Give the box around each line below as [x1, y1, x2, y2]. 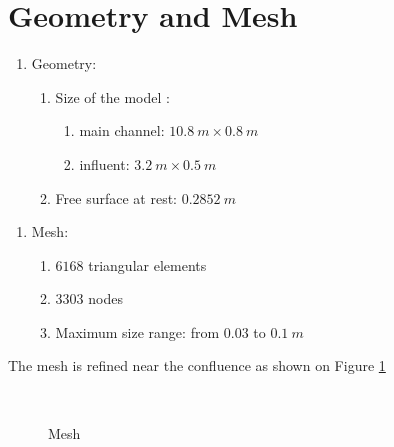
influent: [79, 153, 130, 174]
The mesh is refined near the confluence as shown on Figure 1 [8, 355, 386, 376]
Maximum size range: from [55, 321, 220, 342]
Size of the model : [55, 86, 170, 107]
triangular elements [88, 254, 207, 275]
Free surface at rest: [55, 187, 177, 208]
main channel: [79, 120, 165, 141]
